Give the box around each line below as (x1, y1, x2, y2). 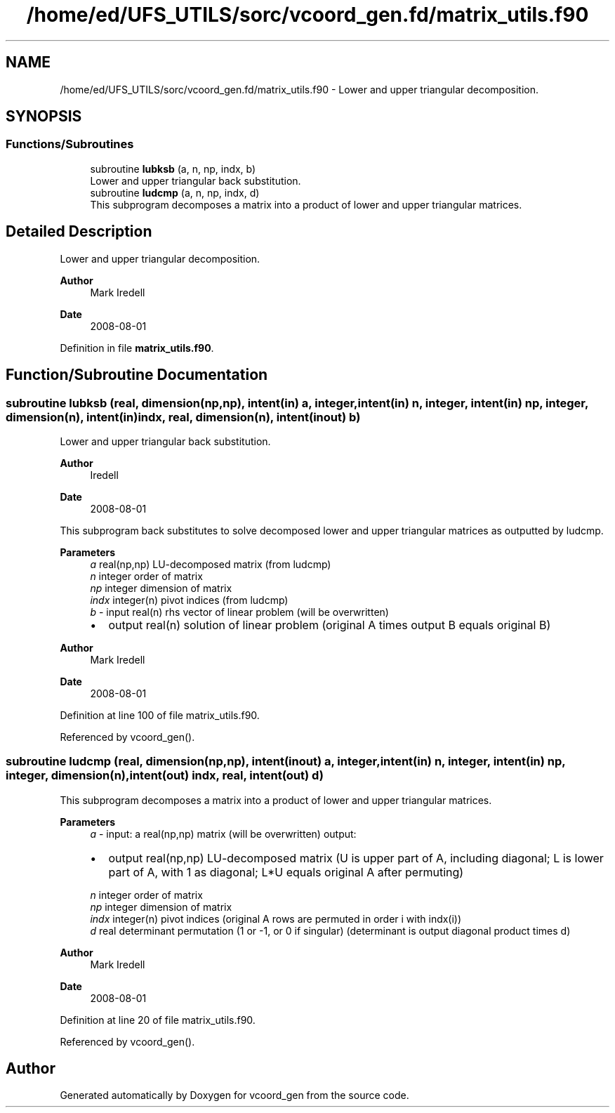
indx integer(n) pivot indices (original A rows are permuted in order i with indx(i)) (90, 912, 462, 925)
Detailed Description (6, 223, 152, 241)
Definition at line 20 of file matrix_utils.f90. (60, 1013, 256, 1026)
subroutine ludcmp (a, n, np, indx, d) (90, 186, 260, 199)
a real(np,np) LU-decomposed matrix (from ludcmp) (90, 558, 331, 570)
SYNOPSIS (6, 107, 82, 126)
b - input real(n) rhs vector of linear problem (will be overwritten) (90, 605, 389, 618)
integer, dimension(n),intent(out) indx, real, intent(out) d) (6, 768, 324, 783)
